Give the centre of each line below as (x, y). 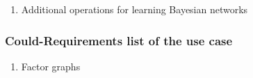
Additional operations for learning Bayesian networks (134, 9)
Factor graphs (51, 66)
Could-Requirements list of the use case (119, 40)
